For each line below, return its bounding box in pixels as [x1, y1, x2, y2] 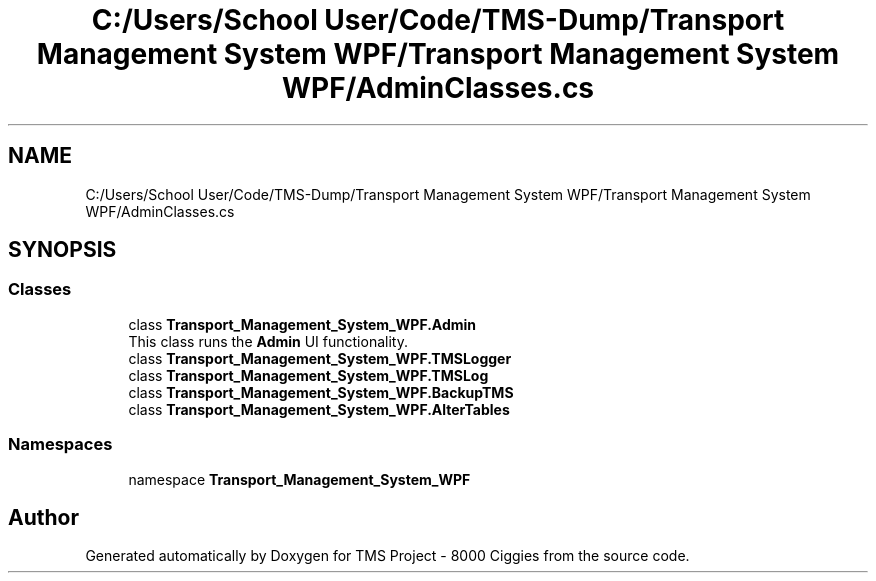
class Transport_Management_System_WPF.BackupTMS [128, 383, 514, 401]
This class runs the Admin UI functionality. [128, 332, 408, 350]
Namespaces [8, 434, 113, 455]
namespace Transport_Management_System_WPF [128, 470, 471, 488]
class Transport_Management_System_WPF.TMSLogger [128, 349, 512, 367]
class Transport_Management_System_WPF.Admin [128, 315, 477, 333]
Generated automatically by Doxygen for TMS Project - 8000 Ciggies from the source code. [85, 547, 690, 565]
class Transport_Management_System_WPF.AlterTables [128, 400, 510, 418]
